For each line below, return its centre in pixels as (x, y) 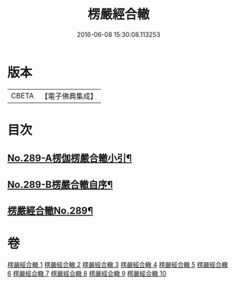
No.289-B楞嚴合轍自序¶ (60, 184)
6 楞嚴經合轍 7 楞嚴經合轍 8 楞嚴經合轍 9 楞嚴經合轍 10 (87, 273)
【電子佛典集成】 (69, 96)
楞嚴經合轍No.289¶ (50, 211)
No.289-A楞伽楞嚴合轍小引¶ (70, 159)
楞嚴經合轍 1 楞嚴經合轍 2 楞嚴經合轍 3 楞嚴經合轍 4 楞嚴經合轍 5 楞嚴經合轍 (117, 264)
